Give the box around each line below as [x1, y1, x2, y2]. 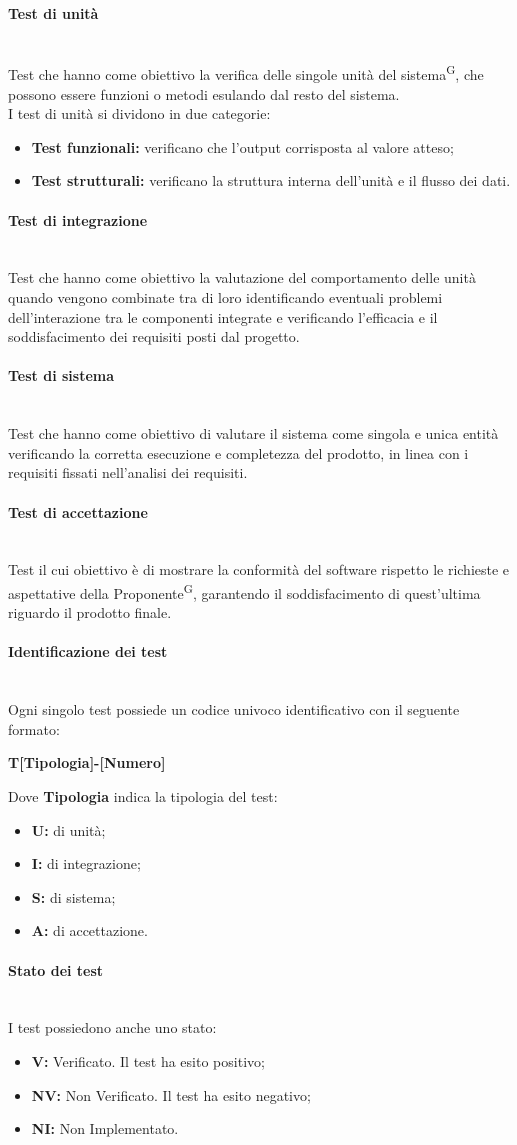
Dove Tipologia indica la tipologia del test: [8, 785, 278, 806]
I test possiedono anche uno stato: [8, 1017, 217, 1038]
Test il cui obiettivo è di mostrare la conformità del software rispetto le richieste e [8, 559, 510, 580]
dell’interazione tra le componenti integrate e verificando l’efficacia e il [8, 306, 438, 327]
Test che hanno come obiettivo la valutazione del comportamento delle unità [8, 267, 476, 288]
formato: [8, 718, 60, 739]
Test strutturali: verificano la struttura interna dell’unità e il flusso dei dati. [31, 170, 511, 191]
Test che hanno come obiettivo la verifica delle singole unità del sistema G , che [8, 61, 484, 85]
